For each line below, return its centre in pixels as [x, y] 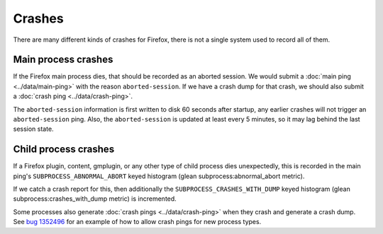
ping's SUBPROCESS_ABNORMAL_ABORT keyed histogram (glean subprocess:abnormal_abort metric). [159, 176]
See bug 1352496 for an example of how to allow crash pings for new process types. [137, 222]
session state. [33, 129]
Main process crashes [63, 60]
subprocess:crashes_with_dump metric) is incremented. [95, 199]
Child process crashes [64, 150]
